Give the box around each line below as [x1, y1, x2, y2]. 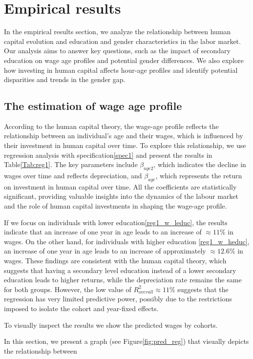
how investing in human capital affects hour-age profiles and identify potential [4, 64, 238, 75]
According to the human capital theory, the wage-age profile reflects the [4, 121, 219, 131]
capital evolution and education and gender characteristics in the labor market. [4, 36, 241, 46]
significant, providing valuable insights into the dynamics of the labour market [4, 191, 238, 201]
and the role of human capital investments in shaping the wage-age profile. [4, 201, 227, 211]
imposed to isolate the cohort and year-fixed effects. [4, 303, 159, 313]
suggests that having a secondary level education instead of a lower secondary [4, 265, 236, 275]
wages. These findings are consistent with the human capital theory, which [4, 255, 227, 266]
